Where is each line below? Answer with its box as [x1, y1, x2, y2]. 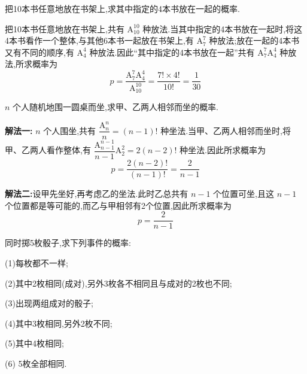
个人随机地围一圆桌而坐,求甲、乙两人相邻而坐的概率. [13, 101, 218, 113]
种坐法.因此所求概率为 [180, 144, 266, 156]
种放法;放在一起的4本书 [209, 34, 300, 47]
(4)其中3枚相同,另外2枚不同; [5, 317, 113, 329]
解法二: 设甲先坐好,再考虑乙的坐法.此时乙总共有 [5, 187, 189, 200]
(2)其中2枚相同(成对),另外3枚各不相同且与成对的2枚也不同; [5, 276, 232, 289]
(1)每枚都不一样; [5, 256, 68, 269]
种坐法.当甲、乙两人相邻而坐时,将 [160, 124, 291, 136]
